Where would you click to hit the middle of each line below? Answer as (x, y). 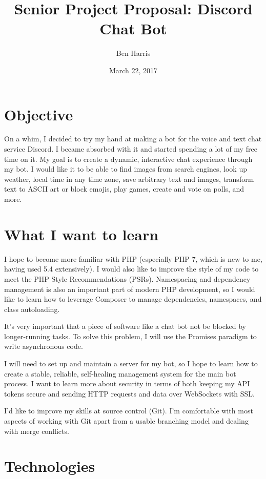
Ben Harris (133, 53)
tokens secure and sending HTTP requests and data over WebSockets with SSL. (130, 393)
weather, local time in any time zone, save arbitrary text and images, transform (129, 179)
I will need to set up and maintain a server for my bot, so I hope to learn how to (131, 363)
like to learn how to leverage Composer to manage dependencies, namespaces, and (133, 299)
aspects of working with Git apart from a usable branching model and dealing (126, 421)
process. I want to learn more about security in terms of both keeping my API (127, 383)
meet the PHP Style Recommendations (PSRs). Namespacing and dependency (127, 278)
